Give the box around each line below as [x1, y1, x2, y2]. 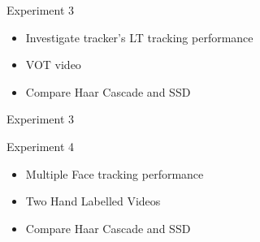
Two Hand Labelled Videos [25, 192, 161, 210]
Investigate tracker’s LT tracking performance [25, 28, 253, 45]
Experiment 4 [6, 137, 75, 154]
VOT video [25, 56, 81, 73]
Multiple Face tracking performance [25, 165, 204, 182]
